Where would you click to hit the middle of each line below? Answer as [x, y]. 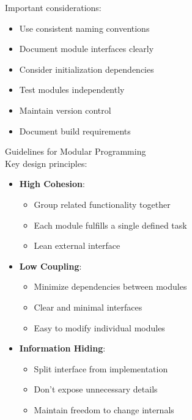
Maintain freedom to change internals [104, 409]
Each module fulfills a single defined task [110, 225]
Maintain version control [65, 110]
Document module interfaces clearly [87, 49]
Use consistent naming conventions [84, 28]
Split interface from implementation [101, 368]
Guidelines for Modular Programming [76, 151]
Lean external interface [77, 245]
